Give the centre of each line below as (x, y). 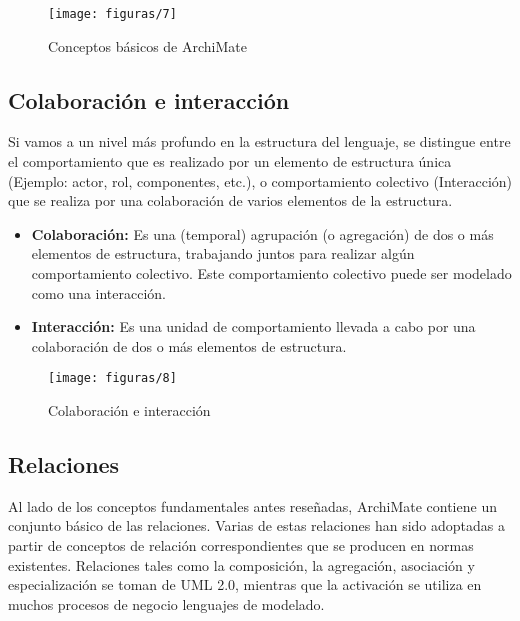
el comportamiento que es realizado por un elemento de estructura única (230, 161)
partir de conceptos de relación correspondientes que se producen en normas (241, 545)
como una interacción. (99, 292)
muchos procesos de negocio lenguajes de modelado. (166, 603)
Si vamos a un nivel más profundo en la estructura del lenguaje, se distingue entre (259, 141)
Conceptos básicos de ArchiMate (147, 45)
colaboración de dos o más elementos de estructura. (189, 345)
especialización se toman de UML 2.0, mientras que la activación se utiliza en (245, 584)
